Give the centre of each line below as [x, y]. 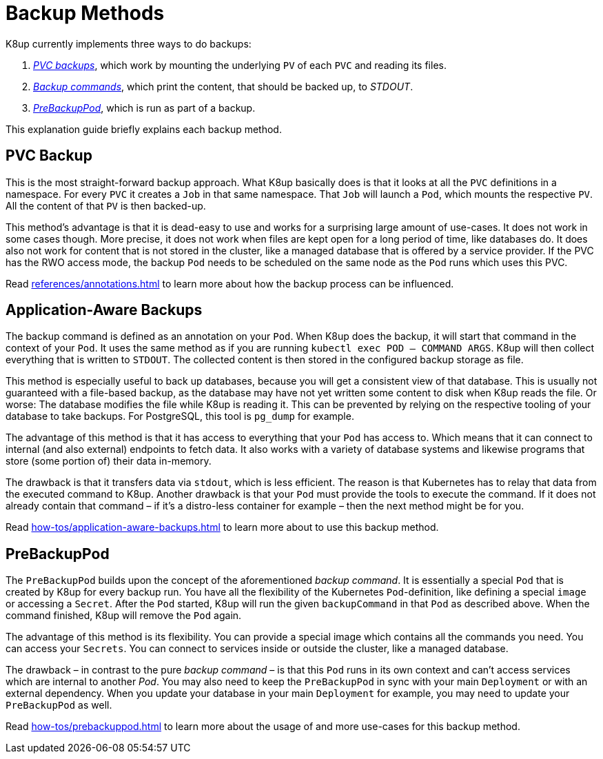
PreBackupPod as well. [59, 705]
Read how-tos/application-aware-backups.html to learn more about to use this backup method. [222, 527]
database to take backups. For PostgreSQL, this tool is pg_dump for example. [180, 416]
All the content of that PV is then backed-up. [106, 205]
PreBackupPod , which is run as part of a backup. [144, 108]
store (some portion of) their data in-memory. [109, 461]
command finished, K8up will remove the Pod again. [124, 616]
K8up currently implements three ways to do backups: [129, 43]
